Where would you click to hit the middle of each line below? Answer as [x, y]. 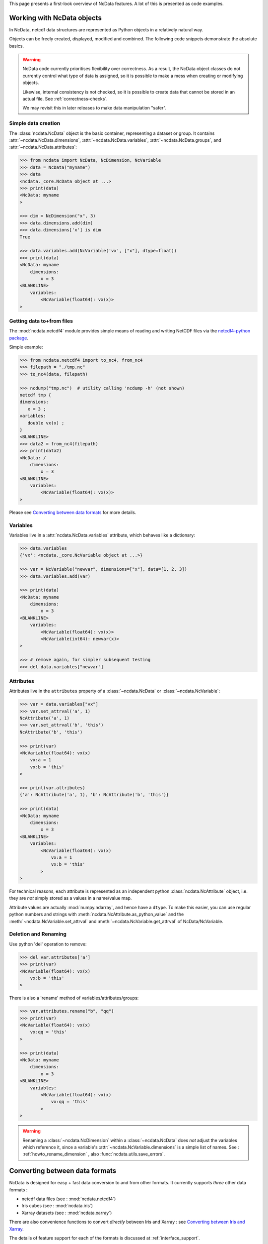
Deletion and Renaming [38, 934]
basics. [17, 46]
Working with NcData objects [55, 18]
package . [19, 338]
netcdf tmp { [35, 395]
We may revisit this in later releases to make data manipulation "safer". [95, 108]
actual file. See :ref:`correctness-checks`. [65, 99]
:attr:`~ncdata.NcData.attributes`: [43, 147]
